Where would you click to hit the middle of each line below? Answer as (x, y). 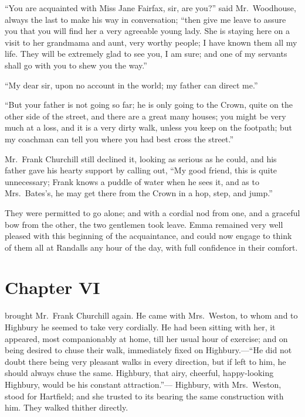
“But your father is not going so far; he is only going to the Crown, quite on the (149, 105)
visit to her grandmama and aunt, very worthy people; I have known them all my (151, 42)
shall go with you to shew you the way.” (76, 65)
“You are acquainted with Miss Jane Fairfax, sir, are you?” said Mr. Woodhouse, (150, 8)
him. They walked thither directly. (67, 407)
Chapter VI (52, 287)
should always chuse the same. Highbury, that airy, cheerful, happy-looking (139, 373)
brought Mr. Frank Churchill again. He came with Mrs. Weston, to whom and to (151, 315)
